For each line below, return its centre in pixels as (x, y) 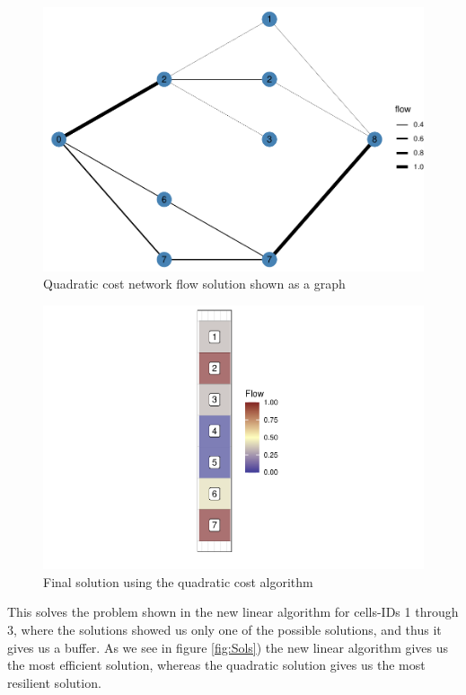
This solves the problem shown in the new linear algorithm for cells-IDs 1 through (233, 612)
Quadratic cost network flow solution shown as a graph (194, 284)
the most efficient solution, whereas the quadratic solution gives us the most (216, 665)
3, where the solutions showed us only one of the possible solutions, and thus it (224, 630)
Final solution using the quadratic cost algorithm (178, 581)
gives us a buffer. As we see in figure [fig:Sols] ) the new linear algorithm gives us (228, 647)
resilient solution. (54, 682)
